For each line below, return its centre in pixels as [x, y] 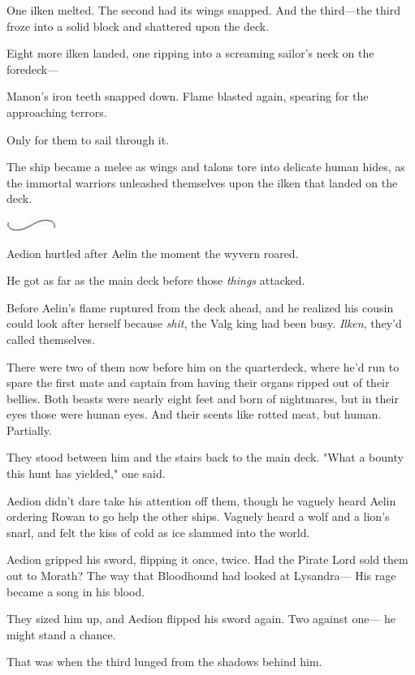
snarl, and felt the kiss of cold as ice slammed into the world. [158, 532]
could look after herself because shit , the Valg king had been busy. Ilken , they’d [204, 323]
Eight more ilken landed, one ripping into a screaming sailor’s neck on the [190, 53]
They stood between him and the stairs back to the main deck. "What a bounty [205, 457]
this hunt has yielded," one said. [86, 473]
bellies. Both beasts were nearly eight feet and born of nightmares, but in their [203, 398]
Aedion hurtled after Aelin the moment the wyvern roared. [153, 253]
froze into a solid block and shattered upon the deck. [138, 26]
